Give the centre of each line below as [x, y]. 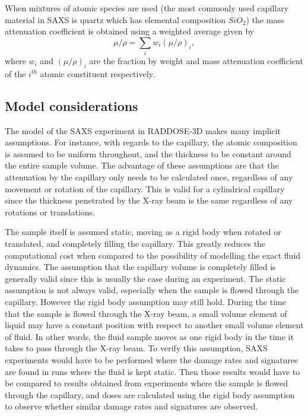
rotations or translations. [50, 212]
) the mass [265, 19]
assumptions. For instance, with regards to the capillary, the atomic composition [151, 142]
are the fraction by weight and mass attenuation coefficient [196, 61]
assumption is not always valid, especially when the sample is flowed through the [152, 290]
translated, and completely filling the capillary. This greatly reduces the [135, 244]
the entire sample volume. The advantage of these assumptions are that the [142, 165]
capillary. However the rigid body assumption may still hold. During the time [145, 302]
